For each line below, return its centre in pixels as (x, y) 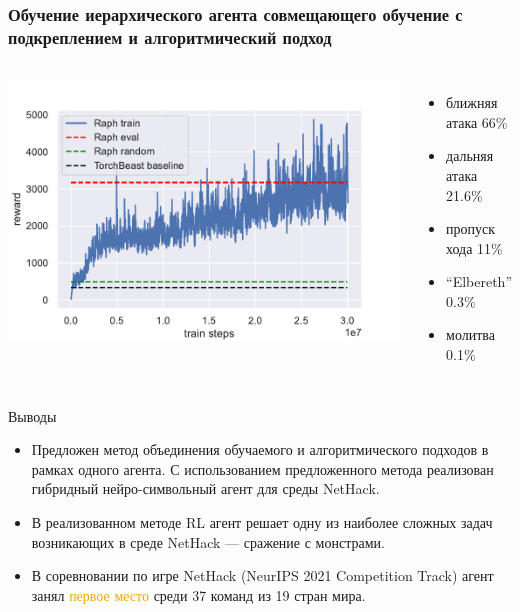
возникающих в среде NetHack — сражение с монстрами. (208, 541)
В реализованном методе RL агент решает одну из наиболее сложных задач (262, 522)
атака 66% (477, 121)
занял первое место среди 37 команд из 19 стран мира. (198, 594)
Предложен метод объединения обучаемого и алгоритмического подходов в (260, 449)
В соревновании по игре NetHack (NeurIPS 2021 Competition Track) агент (262, 575)
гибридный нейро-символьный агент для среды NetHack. (205, 488)
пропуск (471, 228)
